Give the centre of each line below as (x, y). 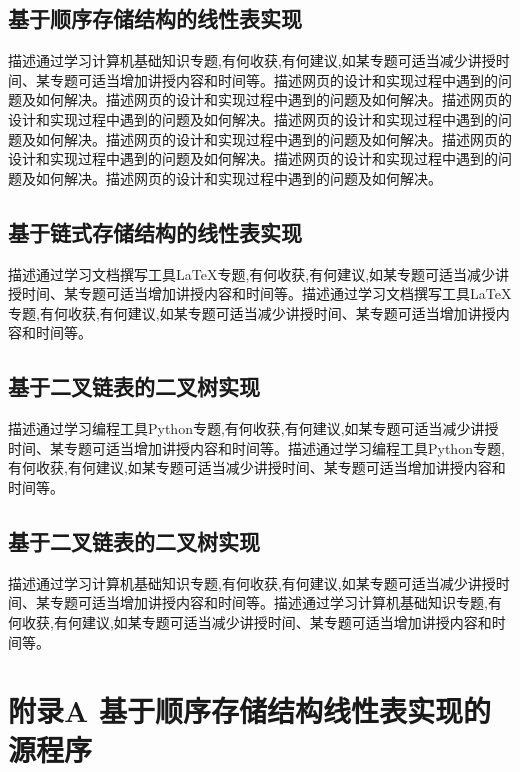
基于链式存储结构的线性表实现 (155, 231)
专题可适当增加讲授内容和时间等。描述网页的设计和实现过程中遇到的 (273, 79)
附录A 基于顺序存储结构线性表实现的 (250, 710)
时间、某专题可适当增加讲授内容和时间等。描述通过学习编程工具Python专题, (256, 447)
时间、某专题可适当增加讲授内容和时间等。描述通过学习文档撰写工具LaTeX (266, 293)
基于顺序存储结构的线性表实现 (155, 18)
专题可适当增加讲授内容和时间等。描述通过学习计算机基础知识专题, (268, 602)
